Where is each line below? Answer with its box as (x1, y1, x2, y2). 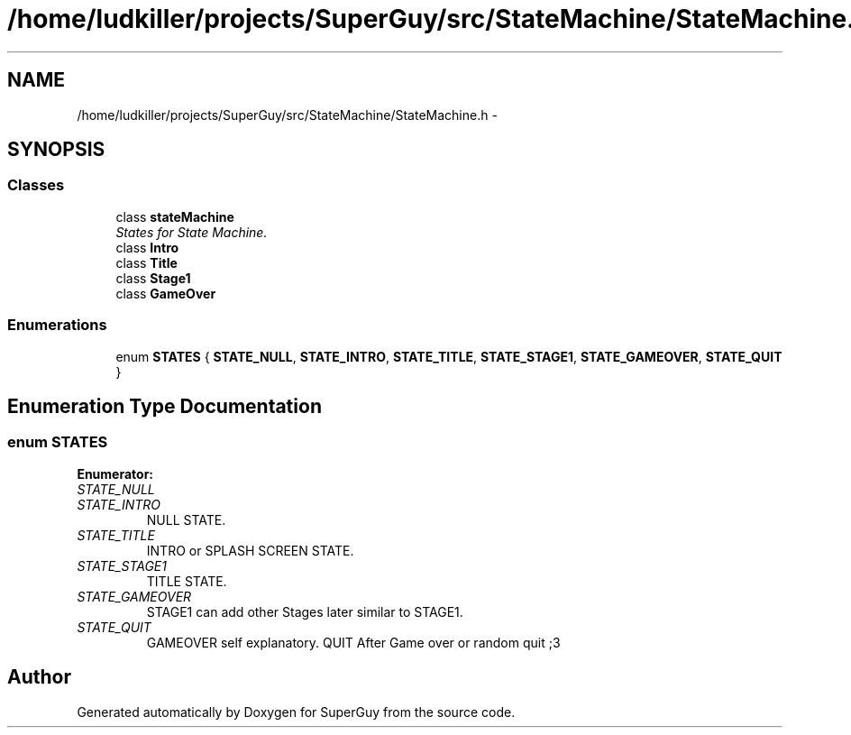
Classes (7, 176, 65, 195)
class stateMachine (115, 208, 234, 225)
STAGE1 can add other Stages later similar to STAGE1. (146, 603, 463, 620)
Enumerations (7, 316, 107, 335)
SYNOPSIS (7, 138, 105, 161)
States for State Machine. (115, 224, 268, 240)
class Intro (115, 239, 179, 255)
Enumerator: (77, 465, 154, 482)
